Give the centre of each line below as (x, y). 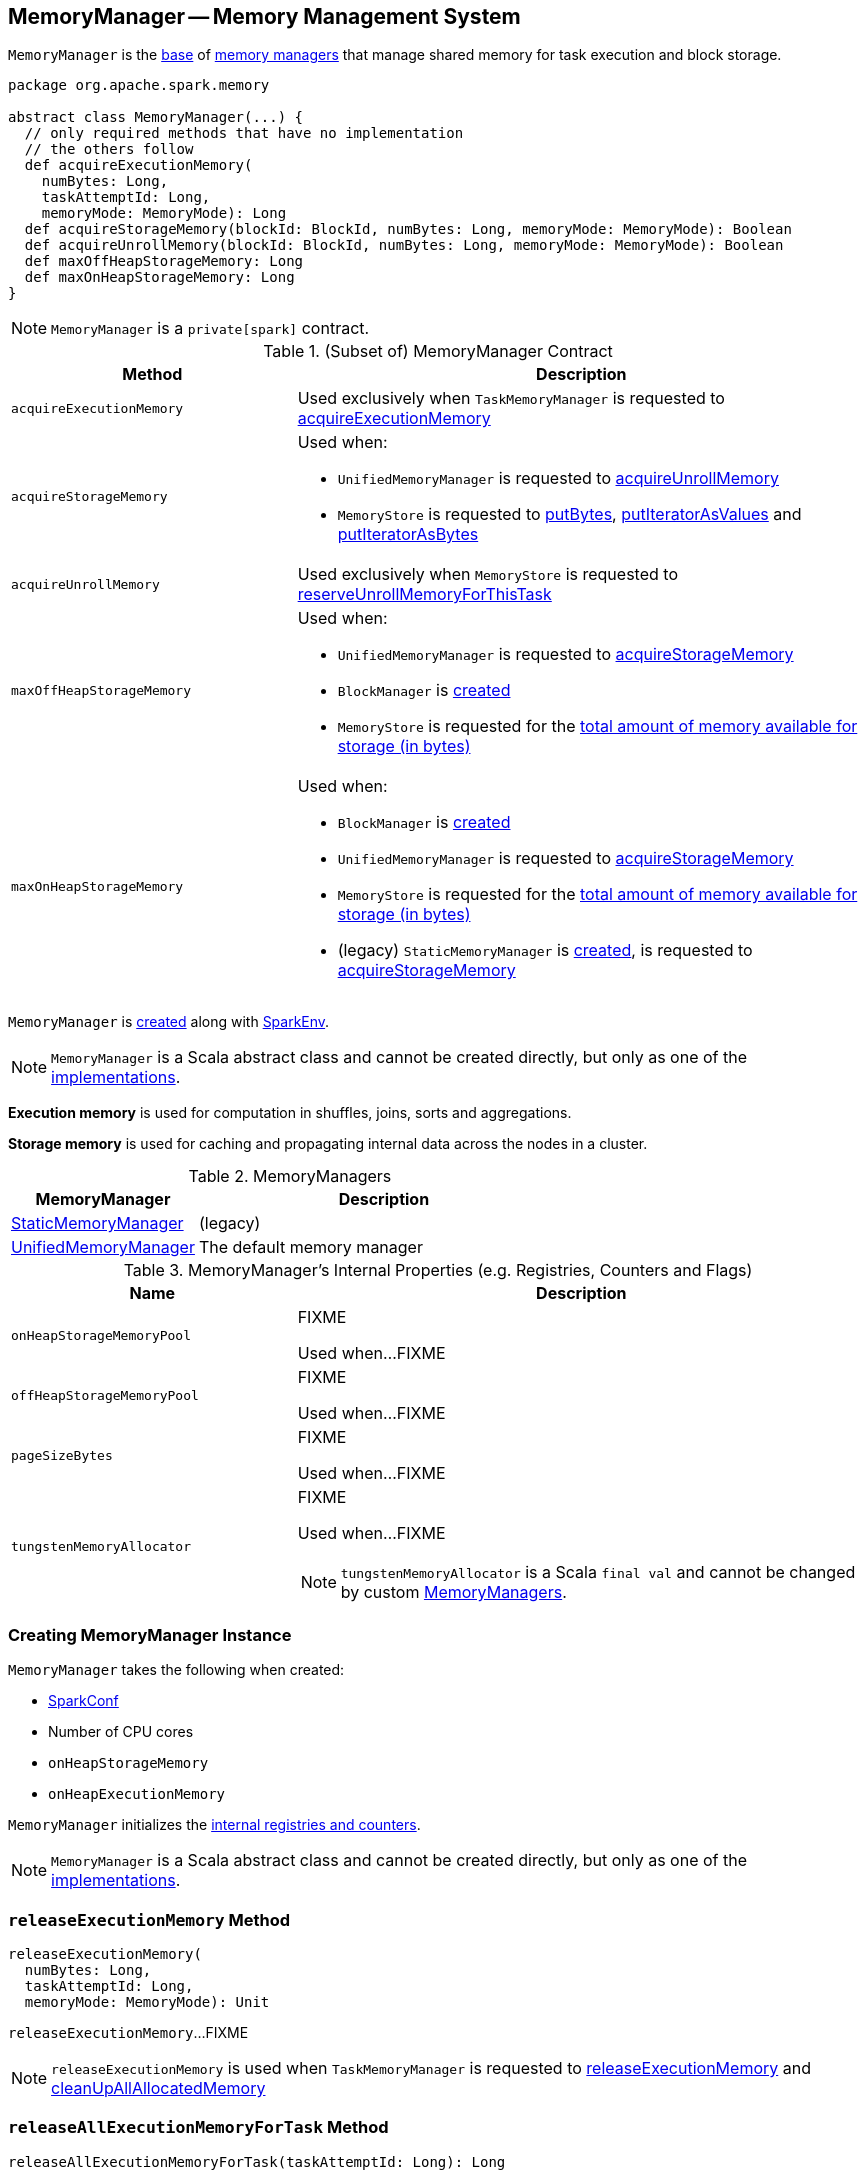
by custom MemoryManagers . (453, 1592)
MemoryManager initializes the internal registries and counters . (214, 1825)
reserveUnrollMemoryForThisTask (424, 594)
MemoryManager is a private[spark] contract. (210, 328)
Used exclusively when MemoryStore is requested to (487, 574)
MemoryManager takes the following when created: (176, 1670)
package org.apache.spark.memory (139, 85)
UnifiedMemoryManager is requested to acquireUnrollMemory (558, 478)
